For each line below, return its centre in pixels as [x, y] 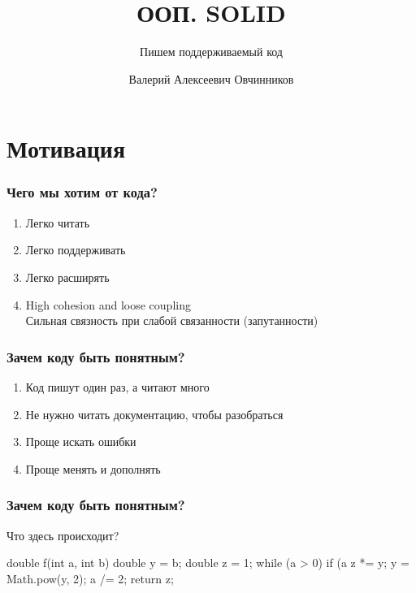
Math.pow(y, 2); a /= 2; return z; [90, 578]
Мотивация [66, 148]
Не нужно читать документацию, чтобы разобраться [154, 414]
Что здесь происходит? [63, 535]
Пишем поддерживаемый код [211, 52]
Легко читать [58, 222]
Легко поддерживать [76, 250]
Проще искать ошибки [81, 442]
